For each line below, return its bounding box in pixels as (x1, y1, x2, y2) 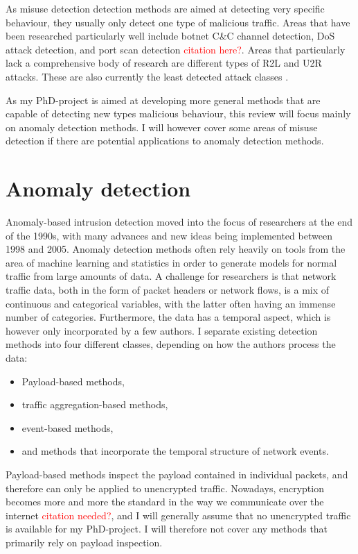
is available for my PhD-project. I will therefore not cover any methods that (6, 521, 328, 536)
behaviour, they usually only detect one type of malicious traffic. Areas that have (6, 15, 350, 29)
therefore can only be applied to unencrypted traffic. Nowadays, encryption (6, 480, 324, 495)
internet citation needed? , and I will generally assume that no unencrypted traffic (6, 507, 351, 522)
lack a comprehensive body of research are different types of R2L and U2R (6, 56, 322, 70)
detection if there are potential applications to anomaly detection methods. (6, 133, 324, 148)
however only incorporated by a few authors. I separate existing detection (6, 323, 318, 337)
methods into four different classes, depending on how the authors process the (6, 337, 336, 351)
